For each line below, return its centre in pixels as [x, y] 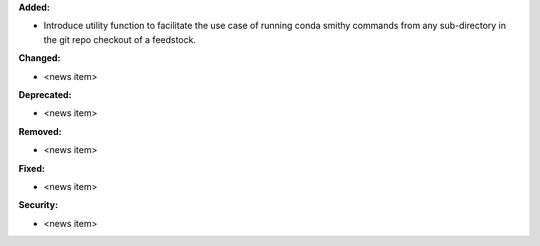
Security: [38, 205]
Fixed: [31, 168]
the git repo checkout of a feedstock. [120, 39]
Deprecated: [45, 94]
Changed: [39, 58]
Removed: [40, 131]
